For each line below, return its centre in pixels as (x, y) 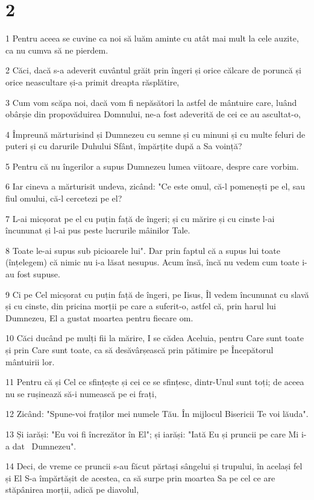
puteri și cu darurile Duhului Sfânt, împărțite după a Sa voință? (124, 146)
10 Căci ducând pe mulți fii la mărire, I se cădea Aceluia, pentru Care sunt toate (155, 338)
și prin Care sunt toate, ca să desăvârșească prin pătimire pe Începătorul (140, 350)
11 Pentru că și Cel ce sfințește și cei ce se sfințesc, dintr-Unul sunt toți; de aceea (155, 382)
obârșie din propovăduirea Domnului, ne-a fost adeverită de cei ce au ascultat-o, (153, 114)
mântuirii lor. (30, 361)
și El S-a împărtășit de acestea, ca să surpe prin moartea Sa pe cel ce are (140, 477)
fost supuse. (39, 274)
